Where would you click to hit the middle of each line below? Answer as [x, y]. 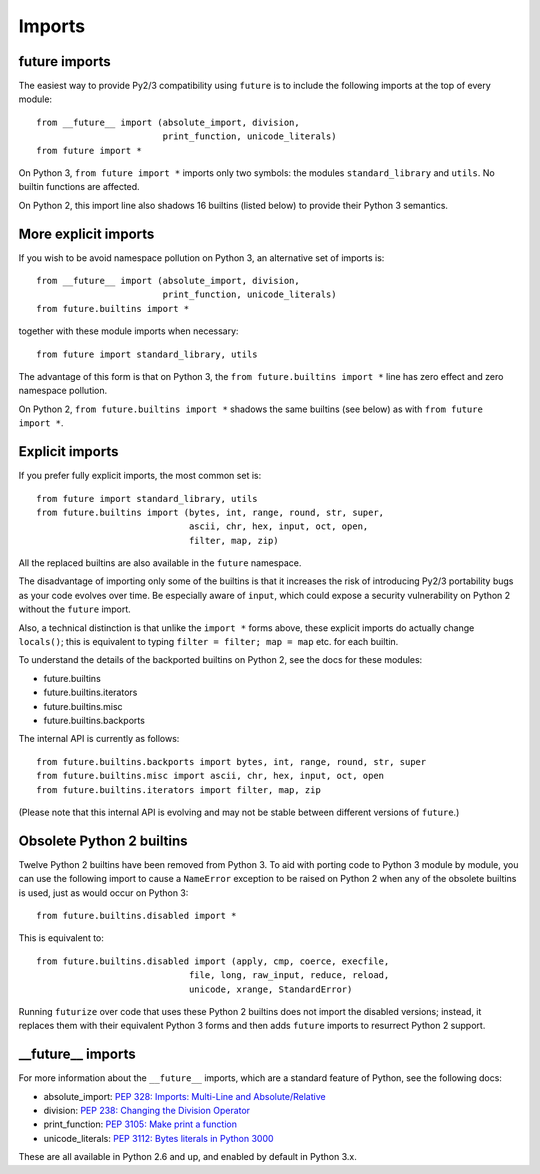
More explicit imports [86, 233]
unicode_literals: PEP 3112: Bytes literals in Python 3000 [158, 1138]
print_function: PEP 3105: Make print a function [140, 1124]
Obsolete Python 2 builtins [103, 840]
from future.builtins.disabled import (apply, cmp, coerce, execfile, [213, 961]
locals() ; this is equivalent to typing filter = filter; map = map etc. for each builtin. [208, 642]
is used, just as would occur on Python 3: [103, 892]
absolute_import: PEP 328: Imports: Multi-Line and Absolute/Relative [184, 1096]
